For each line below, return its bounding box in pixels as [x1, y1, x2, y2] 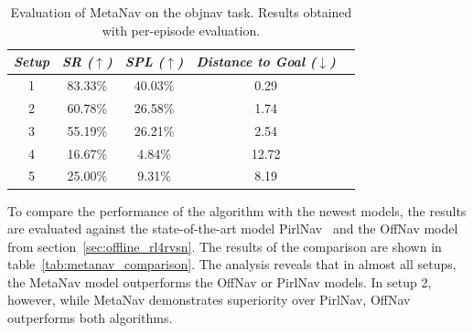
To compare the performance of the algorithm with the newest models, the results [7, 201, 467, 220]
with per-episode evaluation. [102, 20, 261, 39]
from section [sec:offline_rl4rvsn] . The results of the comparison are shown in [7, 236, 442, 255]
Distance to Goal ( [196, 52, 317, 71]
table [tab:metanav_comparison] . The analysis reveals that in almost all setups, [7, 255, 457, 274]
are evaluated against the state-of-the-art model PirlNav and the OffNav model [7, 219, 458, 238]
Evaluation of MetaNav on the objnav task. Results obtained [10, 3, 352, 21]
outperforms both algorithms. [7, 308, 173, 328]
